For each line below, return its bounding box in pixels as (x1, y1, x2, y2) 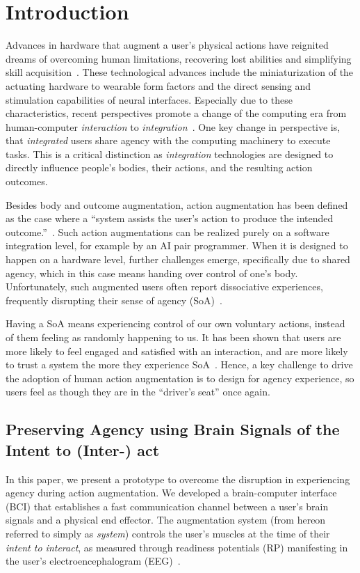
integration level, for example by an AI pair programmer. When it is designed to (6, 238, 348, 253)
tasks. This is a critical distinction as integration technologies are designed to (6, 146, 334, 161)
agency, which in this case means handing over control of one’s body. (6, 265, 298, 280)
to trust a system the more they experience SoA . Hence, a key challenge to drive (6, 357, 353, 372)
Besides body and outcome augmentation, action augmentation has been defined (6, 197, 348, 212)
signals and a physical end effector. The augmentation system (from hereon (6, 512, 326, 527)
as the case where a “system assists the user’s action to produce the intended (6, 211, 334, 226)
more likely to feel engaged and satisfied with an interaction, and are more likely (6, 343, 348, 358)
